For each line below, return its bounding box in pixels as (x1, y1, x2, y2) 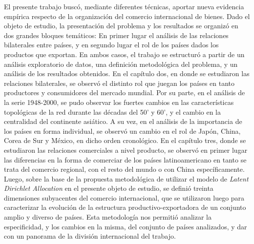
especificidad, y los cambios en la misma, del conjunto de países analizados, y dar (4, 221, 247, 231)
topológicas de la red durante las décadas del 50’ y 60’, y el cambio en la (4, 106, 221, 117)
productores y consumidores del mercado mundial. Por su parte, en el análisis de (4, 87, 245, 98)
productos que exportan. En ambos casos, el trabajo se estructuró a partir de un (4, 49, 245, 59)
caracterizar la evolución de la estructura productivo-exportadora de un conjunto (4, 202, 246, 212)
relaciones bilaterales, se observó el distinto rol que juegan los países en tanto (4, 78, 235, 88)
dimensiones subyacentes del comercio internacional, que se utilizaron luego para (4, 192, 245, 203)
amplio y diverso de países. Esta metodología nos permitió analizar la (4, 212, 212, 222)
